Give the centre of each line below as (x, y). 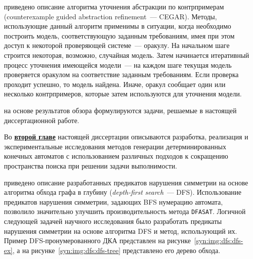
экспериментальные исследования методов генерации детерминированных (115, 146)
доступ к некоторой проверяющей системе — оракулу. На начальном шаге (117, 45)
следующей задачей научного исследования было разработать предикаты (113, 221)
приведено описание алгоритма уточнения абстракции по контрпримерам (114, 6)
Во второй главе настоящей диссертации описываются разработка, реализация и (126, 137)
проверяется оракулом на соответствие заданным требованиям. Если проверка (121, 74)
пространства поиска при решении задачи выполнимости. (91, 165)
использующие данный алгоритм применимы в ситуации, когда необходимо (118, 26)
